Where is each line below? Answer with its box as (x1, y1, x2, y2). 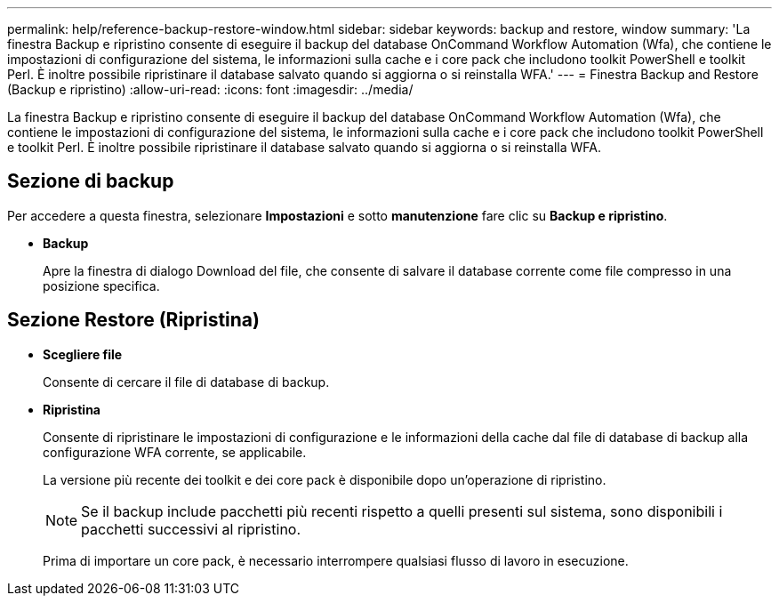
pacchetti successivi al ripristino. (81, 519, 301, 538)
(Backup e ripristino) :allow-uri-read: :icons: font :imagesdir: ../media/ (7, 82, 414, 97)
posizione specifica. (43, 277, 160, 293)
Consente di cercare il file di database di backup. (43, 374, 330, 390)
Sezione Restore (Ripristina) (7, 309, 260, 332)
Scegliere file (43, 346, 123, 362)
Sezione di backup (7, 170, 174, 193)
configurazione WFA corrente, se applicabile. (43, 444, 307, 460)
